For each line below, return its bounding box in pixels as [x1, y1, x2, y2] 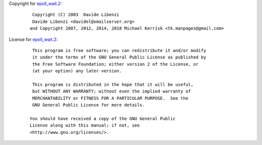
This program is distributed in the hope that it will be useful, [32, 82, 194, 87]
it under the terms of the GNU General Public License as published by [32, 54, 206, 60]
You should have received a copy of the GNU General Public [30, 116, 176, 121]
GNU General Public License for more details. [32, 102, 145, 108]
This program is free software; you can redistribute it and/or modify [32, 48, 206, 53]
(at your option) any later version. [32, 68, 122, 74]
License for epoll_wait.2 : [9, 36, 58, 42]
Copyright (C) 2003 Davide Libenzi [32, 12, 120, 18]
